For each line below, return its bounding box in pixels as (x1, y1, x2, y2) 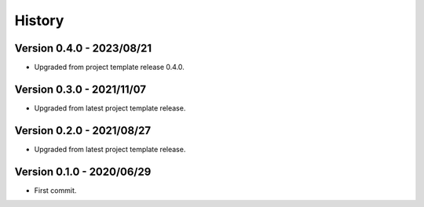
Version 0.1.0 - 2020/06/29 (14, 165, 152, 178)
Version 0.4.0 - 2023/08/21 (14, 42, 152, 55)
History (14, 12, 64, 29)
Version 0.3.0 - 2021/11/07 (14, 82, 147, 96)
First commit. (34, 185, 77, 195)
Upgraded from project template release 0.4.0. (34, 63, 185, 72)
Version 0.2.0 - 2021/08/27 (14, 124, 152, 137)
